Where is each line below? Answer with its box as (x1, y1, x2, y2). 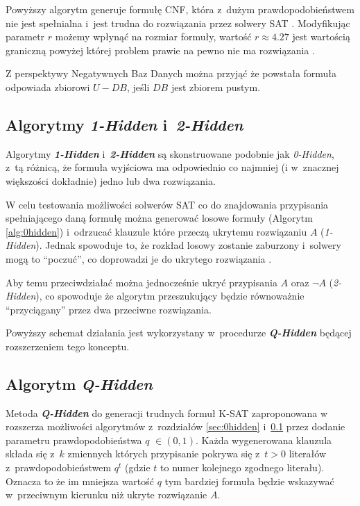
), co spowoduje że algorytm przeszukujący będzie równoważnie (35, 288, 305, 303)
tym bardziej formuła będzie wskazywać (164, 473, 334, 488)
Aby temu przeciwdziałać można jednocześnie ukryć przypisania (6, 275, 277, 289)
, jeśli (126, 79, 150, 94)
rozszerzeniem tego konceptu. (6, 338, 130, 353)
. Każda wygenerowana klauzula (196, 432, 332, 447)
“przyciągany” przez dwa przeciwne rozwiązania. (6, 302, 212, 316)
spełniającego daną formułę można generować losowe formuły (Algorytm (6, 211, 313, 225)
